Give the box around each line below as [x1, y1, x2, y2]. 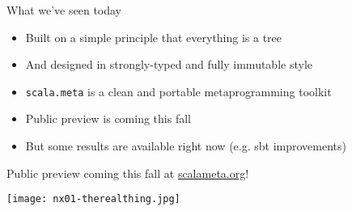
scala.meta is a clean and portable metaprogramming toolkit [25, 82, 332, 99]
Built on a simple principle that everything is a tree [25, 28, 282, 45]
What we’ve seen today [6, 2, 122, 18]
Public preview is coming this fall [25, 110, 191, 127]
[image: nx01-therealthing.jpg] [6, 193, 180, 205]
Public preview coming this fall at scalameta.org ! [6, 164, 249, 181]
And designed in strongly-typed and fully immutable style [25, 56, 312, 73]
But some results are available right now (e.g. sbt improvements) [25, 137, 346, 154]
